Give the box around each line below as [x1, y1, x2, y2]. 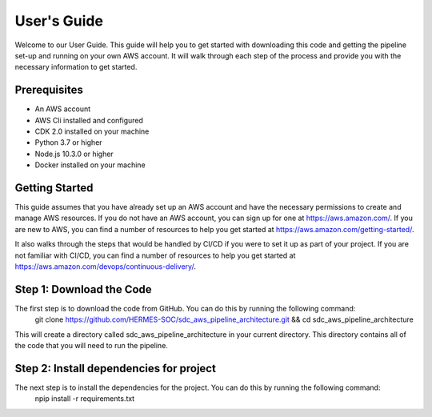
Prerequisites [14, 83, 83, 97]
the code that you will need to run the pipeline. [14, 341, 168, 351]
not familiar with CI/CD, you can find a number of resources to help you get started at [14, 251, 296, 260]
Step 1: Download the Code [14, 283, 152, 296]
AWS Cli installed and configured [34, 115, 144, 125]
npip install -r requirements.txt [34, 394, 135, 403]
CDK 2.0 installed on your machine [34, 126, 150, 136]
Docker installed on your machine [34, 160, 146, 170]
